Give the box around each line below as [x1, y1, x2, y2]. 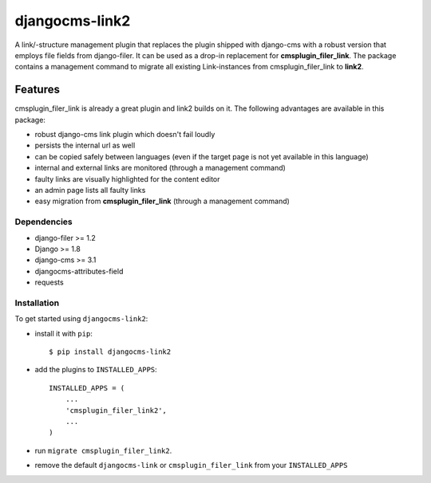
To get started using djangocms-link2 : [14, 314, 148, 324]
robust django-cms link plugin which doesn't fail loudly [34, 130, 215, 139]
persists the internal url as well [34, 140, 136, 151]
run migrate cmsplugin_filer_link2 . [34, 446, 172, 455]
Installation [14, 297, 60, 308]
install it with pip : [34, 328, 93, 338]
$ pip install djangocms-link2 [49, 347, 172, 356]
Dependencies [14, 216, 73, 227]
